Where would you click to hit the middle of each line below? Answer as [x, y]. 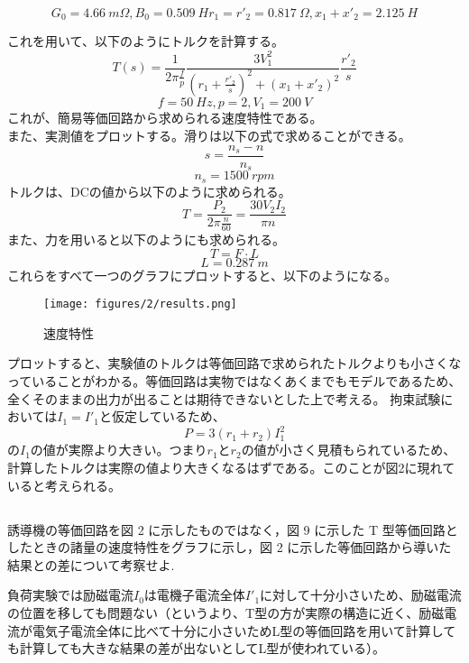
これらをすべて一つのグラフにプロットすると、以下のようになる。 [202, 275]
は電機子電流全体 [194, 595]
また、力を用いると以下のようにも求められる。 [146, 239]
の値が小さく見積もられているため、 [349, 450]
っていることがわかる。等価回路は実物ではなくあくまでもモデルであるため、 [234, 381]
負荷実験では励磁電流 [70, 595]
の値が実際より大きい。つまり [119, 450]
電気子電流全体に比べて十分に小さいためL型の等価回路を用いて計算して [244, 630]
